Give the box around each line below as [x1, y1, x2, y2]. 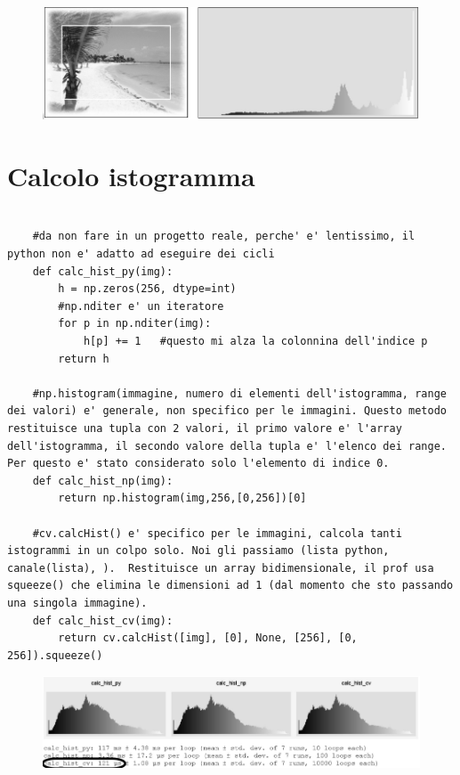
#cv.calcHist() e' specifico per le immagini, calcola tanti [32, 526, 402, 540]
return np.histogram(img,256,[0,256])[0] [58, 492, 307, 505]
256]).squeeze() [7, 649, 103, 662]
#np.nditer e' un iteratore [58, 299, 224, 313]
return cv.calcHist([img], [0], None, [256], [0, [58, 632, 358, 645]
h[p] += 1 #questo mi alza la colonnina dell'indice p [83, 335, 428, 348]
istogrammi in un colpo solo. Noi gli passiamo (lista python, [7, 544, 390, 558]
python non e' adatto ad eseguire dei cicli [7, 248, 275, 261]
